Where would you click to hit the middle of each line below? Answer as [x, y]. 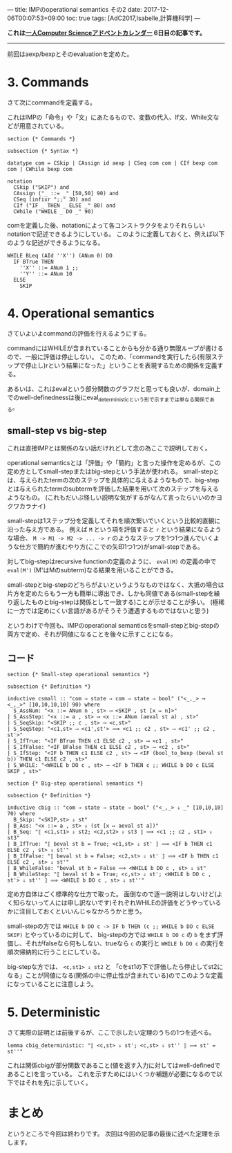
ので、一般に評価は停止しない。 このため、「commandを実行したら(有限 [109, 356]
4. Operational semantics [81, 314]
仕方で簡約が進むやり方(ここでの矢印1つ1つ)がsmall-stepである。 [111, 547]
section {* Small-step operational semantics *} [78, 675]
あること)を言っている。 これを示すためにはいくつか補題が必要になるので [112, 1074]
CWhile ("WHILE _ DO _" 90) [54, 211]
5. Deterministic [54, 1013]
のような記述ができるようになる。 [56, 242]
